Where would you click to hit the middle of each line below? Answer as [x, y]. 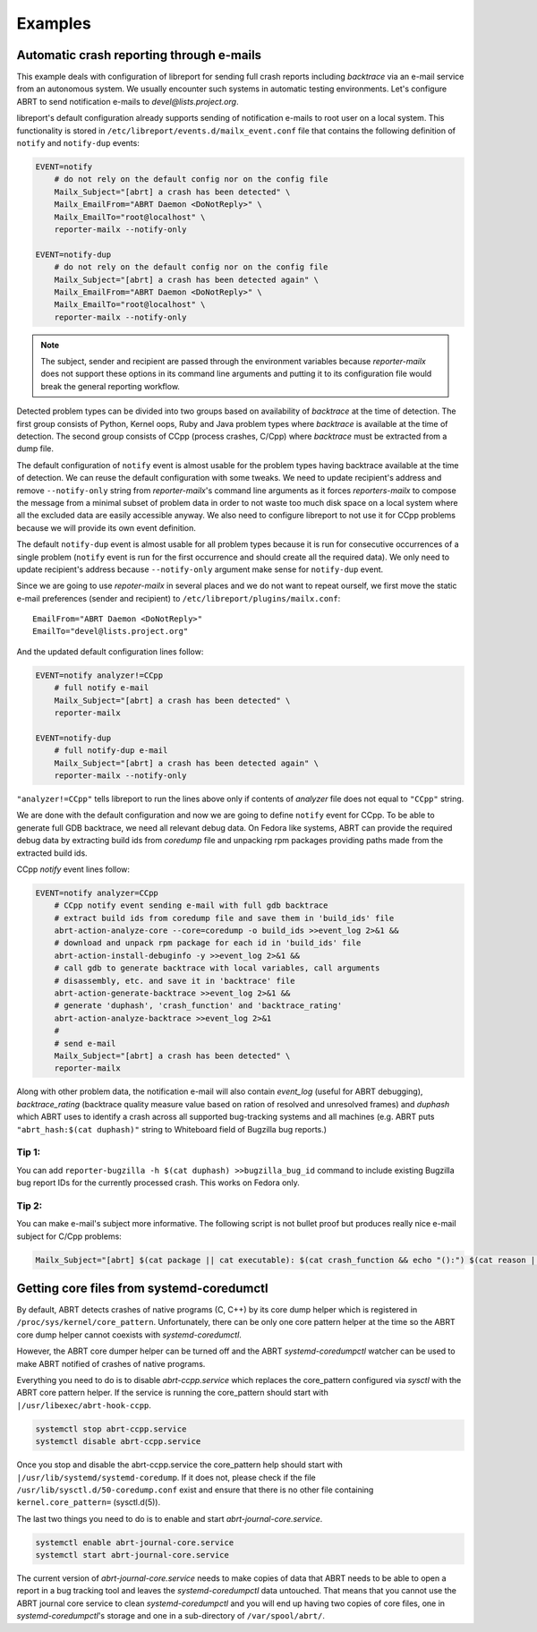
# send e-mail [85, 1043]
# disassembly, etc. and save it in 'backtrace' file [175, 981]
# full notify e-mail [102, 688]
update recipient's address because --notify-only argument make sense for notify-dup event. [200, 569]
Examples [54, 23]
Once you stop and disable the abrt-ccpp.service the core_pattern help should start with [180, 1465]
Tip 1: [29, 1152]
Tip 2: [30, 1206]
